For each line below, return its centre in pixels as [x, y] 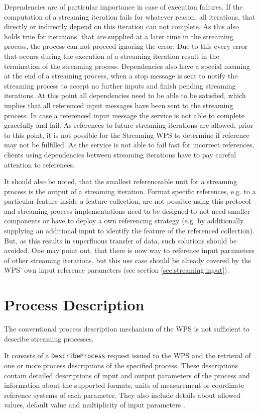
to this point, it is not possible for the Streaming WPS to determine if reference [127, 135]
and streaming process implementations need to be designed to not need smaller [127, 211]
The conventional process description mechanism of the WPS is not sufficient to [127, 329]
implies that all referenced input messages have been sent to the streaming [119, 105]
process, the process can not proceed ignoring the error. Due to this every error [126, 46]
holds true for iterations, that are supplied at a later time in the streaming [119, 36]
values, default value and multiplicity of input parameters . [95, 405]
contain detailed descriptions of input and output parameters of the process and [127, 375]
